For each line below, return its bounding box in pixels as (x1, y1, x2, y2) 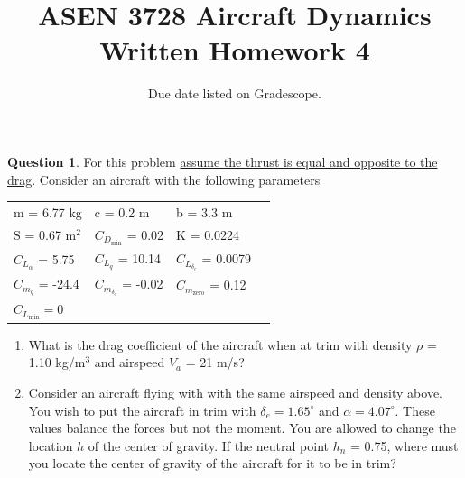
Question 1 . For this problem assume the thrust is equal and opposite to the (7, 152, 438, 170)
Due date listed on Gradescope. (148, 84, 321, 103)
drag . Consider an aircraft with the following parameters (7, 170, 321, 188)
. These (395, 400, 435, 419)
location (28, 436, 73, 455)
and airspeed (94, 353, 165, 372)
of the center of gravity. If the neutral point (88, 436, 329, 455)
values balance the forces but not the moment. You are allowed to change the (28, 418, 456, 437)
